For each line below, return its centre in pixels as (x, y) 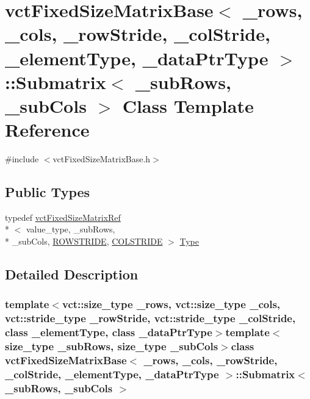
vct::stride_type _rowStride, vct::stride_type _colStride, (150, 318)
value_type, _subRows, (70, 229)
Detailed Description (72, 274)
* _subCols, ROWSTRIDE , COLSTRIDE (84, 241)
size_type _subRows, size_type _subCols (112, 346)
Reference (47, 130)
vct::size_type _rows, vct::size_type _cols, (171, 304)
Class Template (188, 105)
